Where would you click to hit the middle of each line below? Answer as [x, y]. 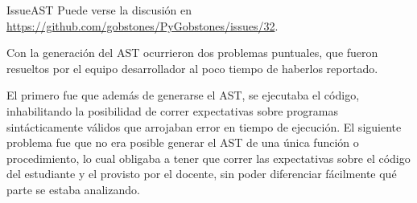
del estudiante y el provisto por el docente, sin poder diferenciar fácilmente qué [202, 174]
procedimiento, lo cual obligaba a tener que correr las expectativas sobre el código [208, 158]
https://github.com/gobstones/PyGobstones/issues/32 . [142, 25]
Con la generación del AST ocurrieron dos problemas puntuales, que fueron [192, 53]
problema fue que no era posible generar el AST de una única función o [183, 142]
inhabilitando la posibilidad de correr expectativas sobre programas [173, 110]
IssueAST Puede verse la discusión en [99, 10]
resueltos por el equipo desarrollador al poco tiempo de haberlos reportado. [192, 68]
